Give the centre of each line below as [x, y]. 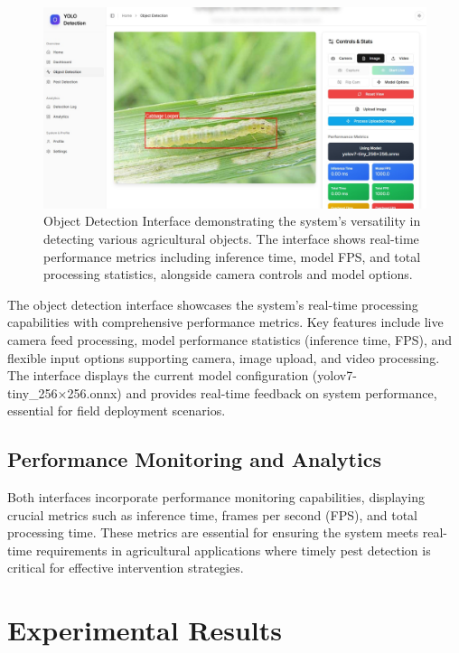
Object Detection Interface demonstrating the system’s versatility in [232, 221]
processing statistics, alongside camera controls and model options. [228, 274]
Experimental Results [145, 630]
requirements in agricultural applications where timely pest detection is [233, 550]
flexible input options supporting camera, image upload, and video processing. [224, 357]
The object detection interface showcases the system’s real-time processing [213, 304]
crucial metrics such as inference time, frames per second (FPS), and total [212, 514]
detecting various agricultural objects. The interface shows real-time [231, 238]
